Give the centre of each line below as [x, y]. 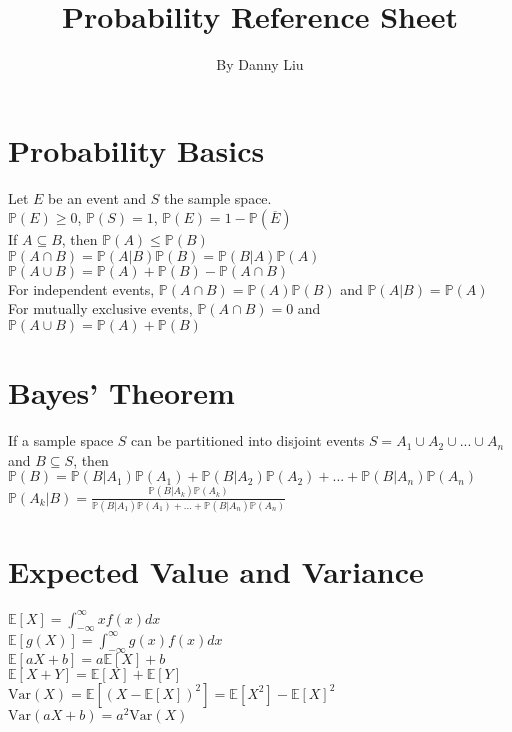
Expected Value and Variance [216, 571]
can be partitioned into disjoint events [248, 440]
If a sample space [61, 440]
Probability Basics [136, 149]
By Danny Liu [260, 64]
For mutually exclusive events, [100, 308]
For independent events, [81, 288]
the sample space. [218, 197]
